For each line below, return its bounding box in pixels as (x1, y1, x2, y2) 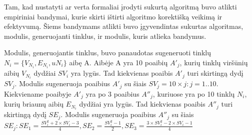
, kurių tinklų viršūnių (179, 57, 248, 67)
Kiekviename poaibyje (4, 88, 71, 99)
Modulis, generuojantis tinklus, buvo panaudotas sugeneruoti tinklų (4, 47, 211, 58)
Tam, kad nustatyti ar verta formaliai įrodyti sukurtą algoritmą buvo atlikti (4, 1, 237, 11)
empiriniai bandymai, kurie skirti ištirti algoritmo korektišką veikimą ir (4, 11, 222, 21)
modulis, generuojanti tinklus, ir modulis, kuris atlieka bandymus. (4, 30, 206, 41)
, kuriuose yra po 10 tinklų (152, 88, 235, 99)
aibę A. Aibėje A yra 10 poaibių (69, 57, 168, 67)
